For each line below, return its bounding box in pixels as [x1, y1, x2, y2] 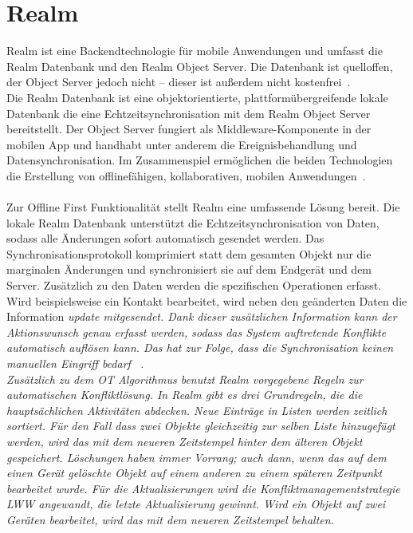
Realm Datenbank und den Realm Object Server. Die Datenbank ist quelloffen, [6, 57, 393, 74]
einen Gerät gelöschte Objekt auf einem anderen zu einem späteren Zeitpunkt [6, 464, 383, 481]
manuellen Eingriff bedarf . [6, 355, 144, 371]
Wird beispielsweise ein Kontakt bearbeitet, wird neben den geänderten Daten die [6, 292, 407, 309]
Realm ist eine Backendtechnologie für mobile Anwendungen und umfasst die [6, 42, 383, 59]
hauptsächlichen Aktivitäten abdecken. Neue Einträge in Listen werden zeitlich [6, 401, 387, 418]
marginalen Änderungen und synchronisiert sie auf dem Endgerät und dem [6, 261, 372, 278]
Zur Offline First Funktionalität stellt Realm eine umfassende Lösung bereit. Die [6, 199, 400, 215]
